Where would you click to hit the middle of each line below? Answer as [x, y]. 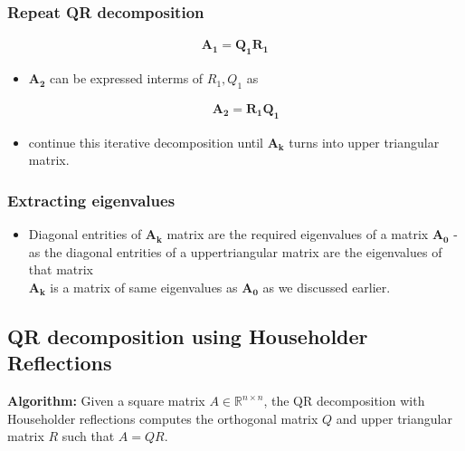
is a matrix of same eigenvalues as [144, 287]
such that [88, 436]
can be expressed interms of [127, 78]
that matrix [61, 269]
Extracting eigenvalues [91, 200]
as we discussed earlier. [327, 287]
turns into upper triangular [364, 142]
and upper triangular [394, 418]
